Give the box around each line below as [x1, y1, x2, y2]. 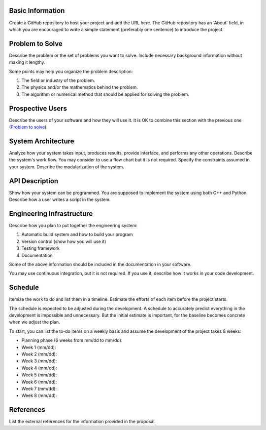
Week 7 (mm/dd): [21, 386, 57, 391]
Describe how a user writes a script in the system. [9, 196, 111, 202]
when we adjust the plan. [9, 319, 60, 325]
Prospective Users [9, 104, 67, 113]
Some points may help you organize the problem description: [9, 68, 133, 74]
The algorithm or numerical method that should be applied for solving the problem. [21, 91, 190, 97]
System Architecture [9, 137, 74, 145]
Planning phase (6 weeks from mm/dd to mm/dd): [21, 337, 123, 343]
